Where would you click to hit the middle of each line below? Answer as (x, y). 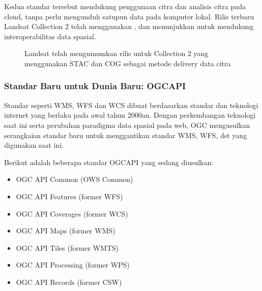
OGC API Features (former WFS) (69, 196)
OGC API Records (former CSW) (69, 282)
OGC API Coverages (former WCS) (72, 213)
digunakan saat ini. (34, 145)
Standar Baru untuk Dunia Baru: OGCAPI (95, 86)
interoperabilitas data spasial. (50, 36)
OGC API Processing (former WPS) (73, 265)
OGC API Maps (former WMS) (66, 231)
